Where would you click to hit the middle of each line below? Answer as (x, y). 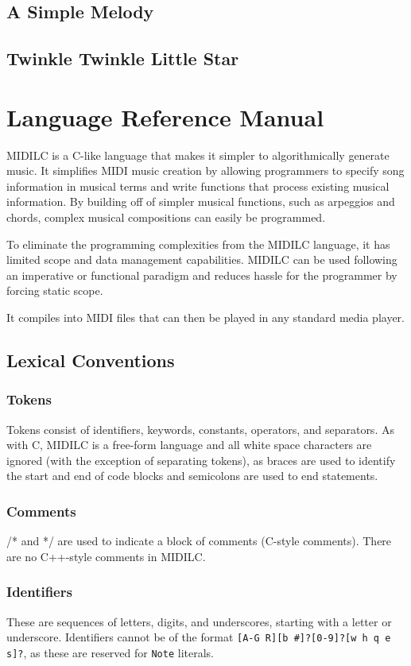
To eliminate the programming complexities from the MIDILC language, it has (198, 244)
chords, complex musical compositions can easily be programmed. (166, 217)
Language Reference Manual (165, 116)
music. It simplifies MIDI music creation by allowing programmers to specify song (205, 170)
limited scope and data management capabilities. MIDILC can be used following (202, 259)
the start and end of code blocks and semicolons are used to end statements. (192, 476)
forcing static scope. (55, 290)
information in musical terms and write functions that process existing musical (198, 186)
